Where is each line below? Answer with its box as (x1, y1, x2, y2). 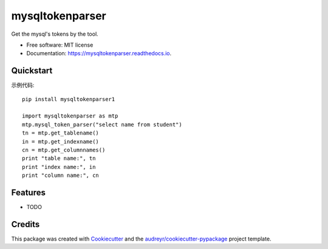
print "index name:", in (22, 164, 96, 170)
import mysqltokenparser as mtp (22, 113, 118, 119)
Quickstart (11, 65, 53, 76)
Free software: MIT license (26, 41, 94, 48)
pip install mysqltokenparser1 (22, 96, 115, 102)
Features (11, 187, 46, 198)
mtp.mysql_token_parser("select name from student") (22, 121, 182, 128)
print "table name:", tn (22, 155, 96, 162)
